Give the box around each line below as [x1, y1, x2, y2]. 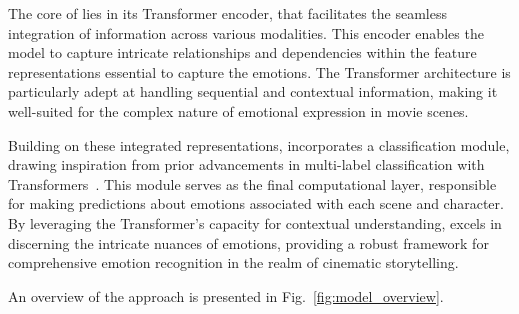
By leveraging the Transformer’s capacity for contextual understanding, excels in [8, 212, 502, 233]
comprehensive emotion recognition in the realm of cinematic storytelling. [8, 252, 459, 273]
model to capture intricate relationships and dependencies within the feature [8, 42, 477, 63]
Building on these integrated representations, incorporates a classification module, [8, 134, 510, 155]
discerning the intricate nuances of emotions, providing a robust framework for [8, 232, 489, 253]
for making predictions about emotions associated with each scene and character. [8, 193, 504, 214]
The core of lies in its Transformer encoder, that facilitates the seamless [8, 3, 447, 23]
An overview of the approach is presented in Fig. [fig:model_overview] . [8, 285, 444, 306]
